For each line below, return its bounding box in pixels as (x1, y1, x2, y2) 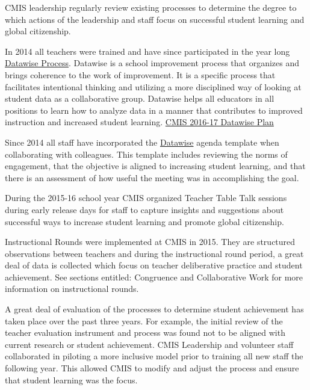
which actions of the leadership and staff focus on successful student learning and (5, 13, 305, 25)
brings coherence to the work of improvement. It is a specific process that (5, 68, 276, 81)
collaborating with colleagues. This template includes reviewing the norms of (5, 147, 288, 160)
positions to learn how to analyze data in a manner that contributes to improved (5, 104, 303, 116)
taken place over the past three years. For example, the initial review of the (5, 314, 283, 327)
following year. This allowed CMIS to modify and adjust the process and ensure (5, 362, 299, 374)
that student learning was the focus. (5, 373, 138, 386)
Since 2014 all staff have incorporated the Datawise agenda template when (5, 135, 279, 148)
